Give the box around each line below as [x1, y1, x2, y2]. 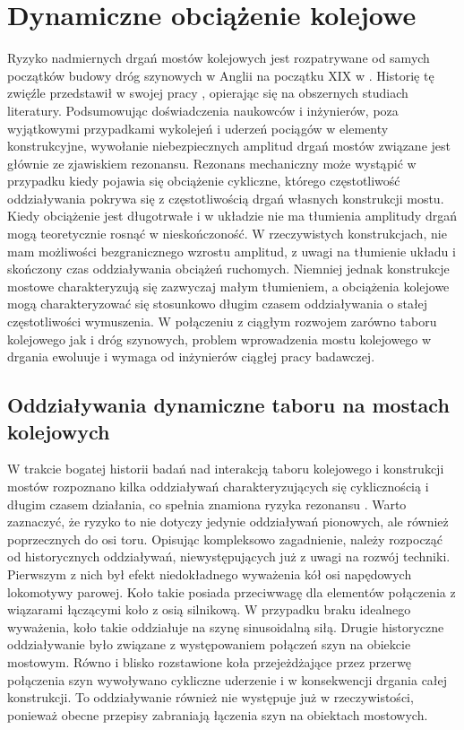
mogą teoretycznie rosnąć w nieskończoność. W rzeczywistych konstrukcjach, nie [7, 224, 447, 243]
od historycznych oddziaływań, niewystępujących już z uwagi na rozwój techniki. [7, 547, 451, 566]
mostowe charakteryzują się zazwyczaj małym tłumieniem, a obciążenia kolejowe [7, 276, 450, 295]
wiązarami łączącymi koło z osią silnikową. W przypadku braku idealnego [7, 600, 411, 619]
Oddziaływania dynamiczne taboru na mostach [7, 391, 450, 419]
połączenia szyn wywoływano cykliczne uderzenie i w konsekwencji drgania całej [7, 670, 448, 689]
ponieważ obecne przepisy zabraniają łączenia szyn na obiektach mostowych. [7, 705, 428, 724]
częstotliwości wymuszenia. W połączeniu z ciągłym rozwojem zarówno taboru [7, 312, 437, 331]
